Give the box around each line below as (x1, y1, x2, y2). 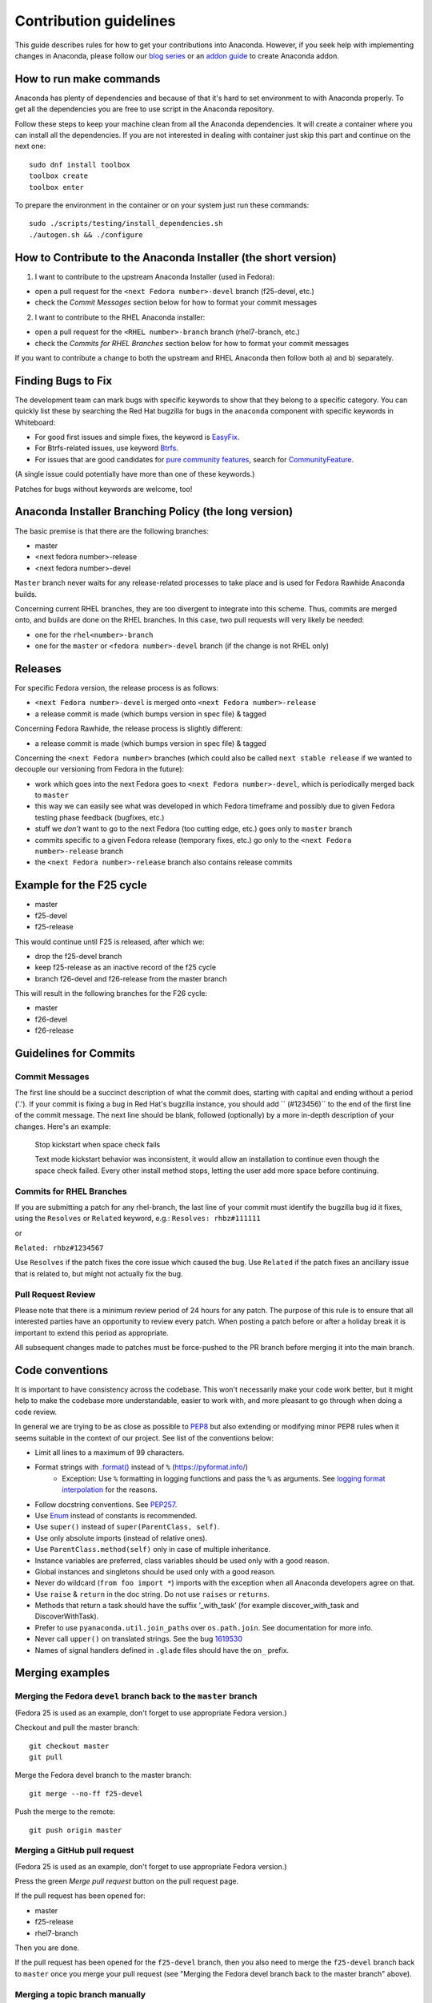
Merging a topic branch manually (14, 1989, 146, 2000)
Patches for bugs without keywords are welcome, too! (14, 484, 193, 494)
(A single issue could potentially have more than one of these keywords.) (14, 470, 255, 479)
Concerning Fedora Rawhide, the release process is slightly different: (14, 723, 243, 733)
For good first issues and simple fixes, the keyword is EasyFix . (34, 433, 240, 442)
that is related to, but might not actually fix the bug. (14, 1268, 183, 1278)
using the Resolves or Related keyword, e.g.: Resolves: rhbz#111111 (14, 1214, 261, 1223)
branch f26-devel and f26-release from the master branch (34, 973, 227, 983)
